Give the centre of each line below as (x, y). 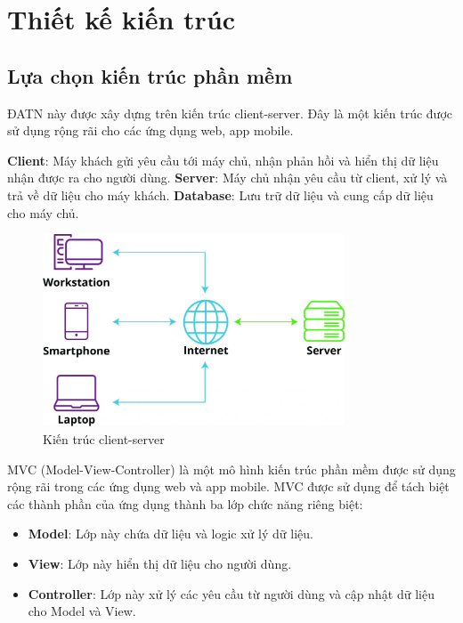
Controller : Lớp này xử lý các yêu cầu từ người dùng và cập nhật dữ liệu (231, 593)
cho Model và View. (82, 611)
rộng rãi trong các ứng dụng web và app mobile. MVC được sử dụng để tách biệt (228, 486)
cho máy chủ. (43, 212)
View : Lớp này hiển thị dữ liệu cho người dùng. (160, 563)
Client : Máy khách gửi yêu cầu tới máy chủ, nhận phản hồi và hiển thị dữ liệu (223, 160)
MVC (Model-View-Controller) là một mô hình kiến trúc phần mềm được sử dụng (231, 469)
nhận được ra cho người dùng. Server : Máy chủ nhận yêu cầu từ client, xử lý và (227, 178)
